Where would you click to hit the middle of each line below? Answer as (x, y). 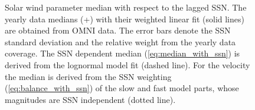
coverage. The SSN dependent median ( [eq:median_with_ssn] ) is (122, 53)
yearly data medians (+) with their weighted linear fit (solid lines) (125, 19)
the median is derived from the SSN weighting (88, 76)
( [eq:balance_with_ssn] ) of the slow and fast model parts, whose (122, 88)
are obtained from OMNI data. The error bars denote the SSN (118, 30)
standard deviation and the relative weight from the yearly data (120, 41)
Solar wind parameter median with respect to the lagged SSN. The (126, 7)
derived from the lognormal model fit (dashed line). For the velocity (127, 64)
